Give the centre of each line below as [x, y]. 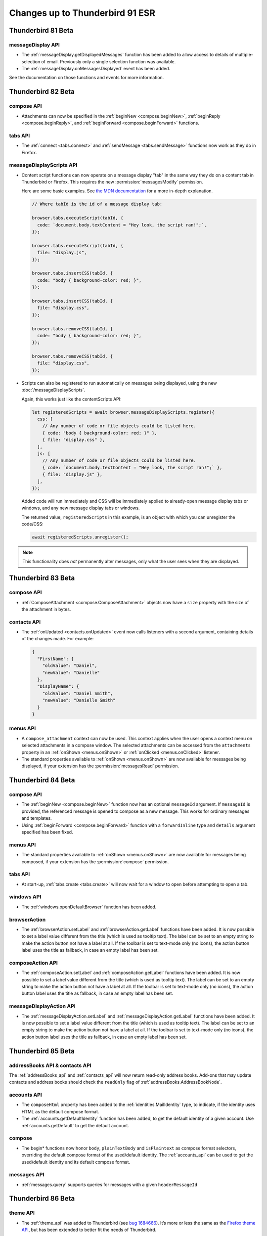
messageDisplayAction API [43, 1006]
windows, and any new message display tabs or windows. [81, 508]
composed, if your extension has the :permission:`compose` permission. [95, 861]
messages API [27, 1175]
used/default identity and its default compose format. [76, 1162]
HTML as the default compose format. [60, 1111]
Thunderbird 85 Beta [42, 1051]
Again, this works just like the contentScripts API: [71, 399]
